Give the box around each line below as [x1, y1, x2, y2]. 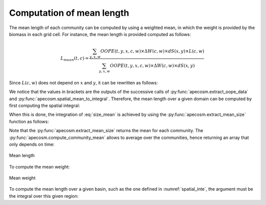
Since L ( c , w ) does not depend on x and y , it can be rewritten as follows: [9, 79, 158, 86]
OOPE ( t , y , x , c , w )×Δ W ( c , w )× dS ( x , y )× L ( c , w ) [100, 48, 204, 54]
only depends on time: [9, 141, 55, 147]
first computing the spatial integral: [9, 102, 80, 108]
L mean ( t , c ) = [60, 56, 89, 63]
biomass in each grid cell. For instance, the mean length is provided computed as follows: [9, 31, 191, 37]
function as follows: [9, 118, 49, 124]
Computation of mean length [9, 7, 130, 18]
